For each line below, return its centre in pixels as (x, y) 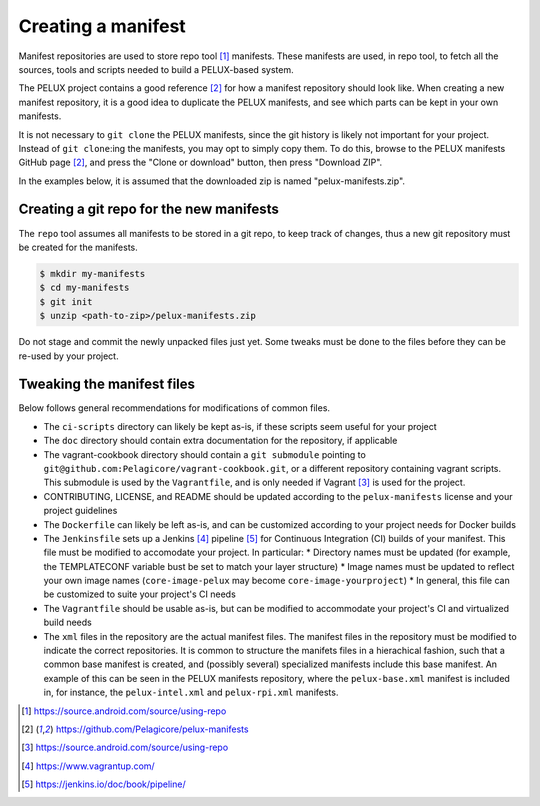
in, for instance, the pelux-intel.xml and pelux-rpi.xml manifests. (191, 692)
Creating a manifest (102, 26)
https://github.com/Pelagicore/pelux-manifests (152, 729)
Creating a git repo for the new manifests (148, 209)
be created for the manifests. (78, 247)
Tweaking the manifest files (106, 384)
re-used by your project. (68, 356)
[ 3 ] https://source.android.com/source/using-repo (125, 747)
